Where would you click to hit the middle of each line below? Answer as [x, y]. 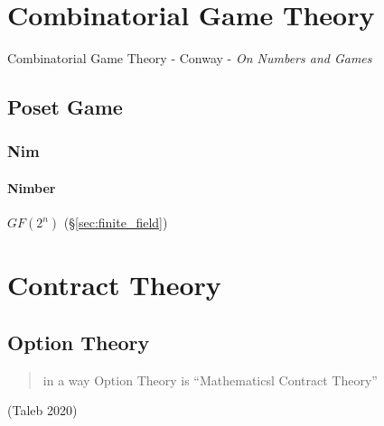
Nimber [32, 187]
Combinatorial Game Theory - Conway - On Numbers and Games [190, 58]
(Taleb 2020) [42, 410]
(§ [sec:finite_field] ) [116, 222]
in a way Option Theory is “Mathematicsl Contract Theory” [210, 380]
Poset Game [65, 107]
